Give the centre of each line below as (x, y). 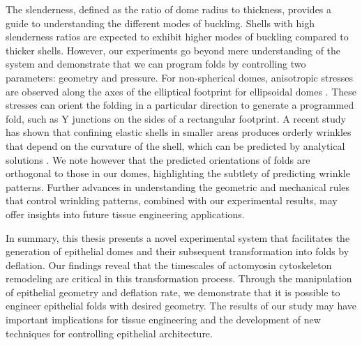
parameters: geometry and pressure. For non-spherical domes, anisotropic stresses (179, 77)
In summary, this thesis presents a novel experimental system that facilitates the (178, 237)
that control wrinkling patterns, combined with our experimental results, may (172, 200)
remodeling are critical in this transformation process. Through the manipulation (179, 278)
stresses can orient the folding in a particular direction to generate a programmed (180, 105)
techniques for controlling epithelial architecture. (109, 333)
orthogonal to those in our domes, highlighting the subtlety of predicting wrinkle (178, 173)
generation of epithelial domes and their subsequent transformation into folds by (178, 251)
